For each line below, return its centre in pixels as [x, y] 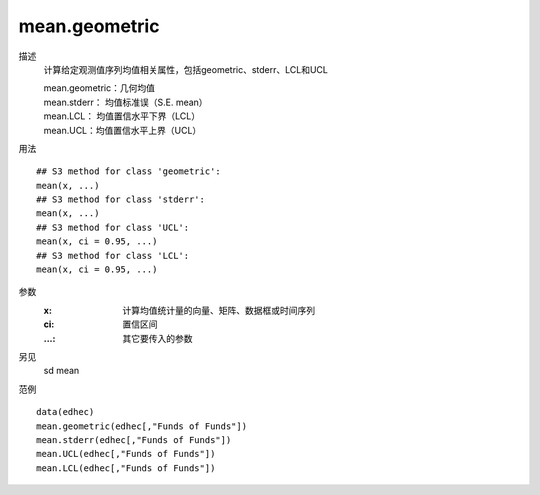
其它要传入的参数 [157, 338]
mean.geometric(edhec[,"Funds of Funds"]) [142, 426]
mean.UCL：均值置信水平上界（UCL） [122, 130]
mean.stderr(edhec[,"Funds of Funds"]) [134, 439]
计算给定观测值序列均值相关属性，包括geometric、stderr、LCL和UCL [186, 69]
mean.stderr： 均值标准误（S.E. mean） [126, 102]
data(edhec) [65, 412]
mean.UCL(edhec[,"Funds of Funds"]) [126, 454]
